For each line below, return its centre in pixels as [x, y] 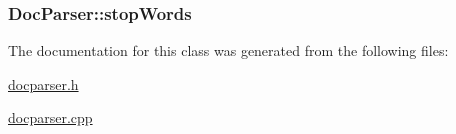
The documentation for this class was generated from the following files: [228, 50]
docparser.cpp [50, 117]
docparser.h [43, 83]
